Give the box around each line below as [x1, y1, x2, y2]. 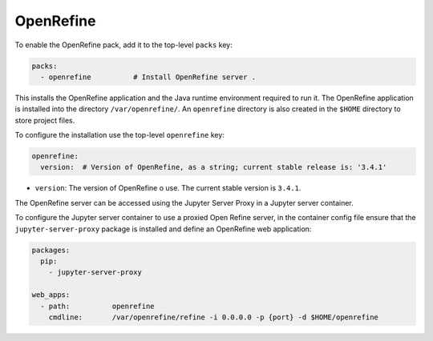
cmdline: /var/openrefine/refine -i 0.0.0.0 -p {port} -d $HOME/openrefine [48, 312, 378, 322]
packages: [31, 245, 71, 255]
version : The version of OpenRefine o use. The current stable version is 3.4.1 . [34, 183, 301, 193]
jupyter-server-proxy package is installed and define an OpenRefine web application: [14, 224, 312, 234]
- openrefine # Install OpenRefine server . [40, 72, 257, 82]
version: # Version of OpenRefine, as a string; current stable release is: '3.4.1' [40, 162, 387, 172]
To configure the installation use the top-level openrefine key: [14, 130, 225, 140]
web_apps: [31, 291, 71, 299]
